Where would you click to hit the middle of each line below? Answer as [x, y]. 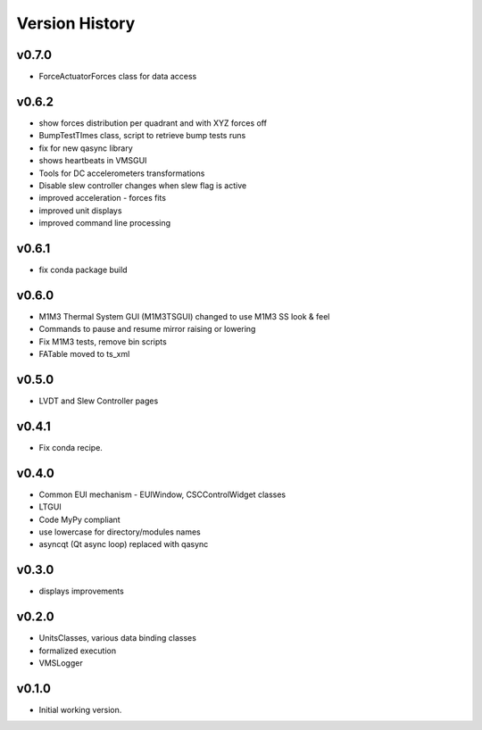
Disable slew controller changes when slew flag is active [143, 185]
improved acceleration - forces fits [103, 198]
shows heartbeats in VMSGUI [93, 161]
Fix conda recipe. [71, 447]
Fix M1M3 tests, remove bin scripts [103, 341]
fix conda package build [83, 270]
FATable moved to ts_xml [84, 354]
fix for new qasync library [86, 148]
